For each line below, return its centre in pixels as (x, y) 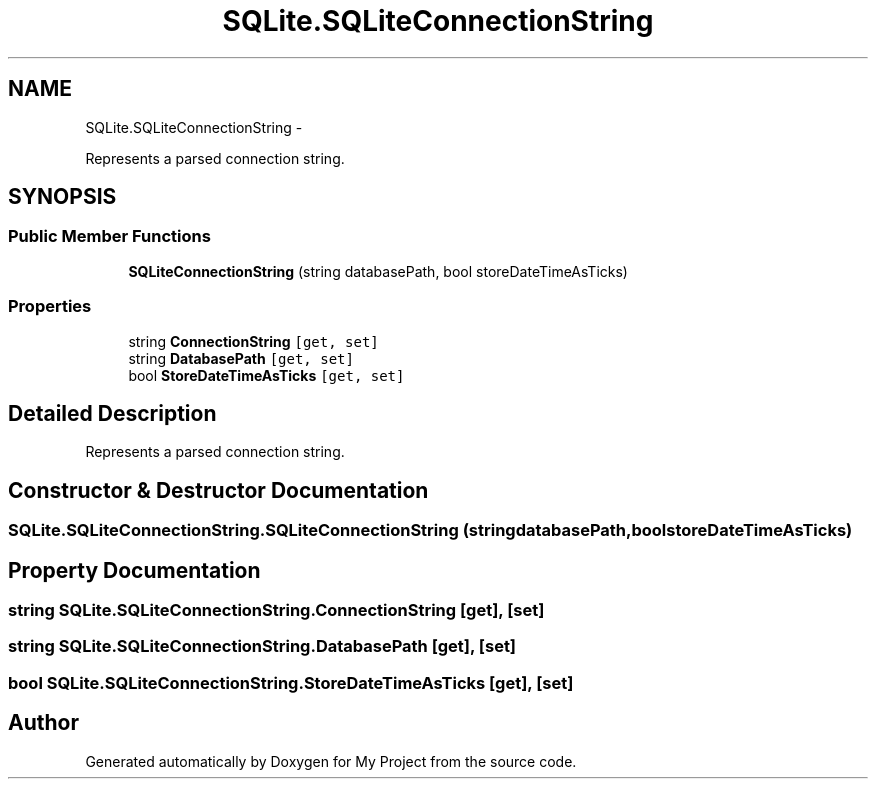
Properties (50, 306)
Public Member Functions (109, 236)
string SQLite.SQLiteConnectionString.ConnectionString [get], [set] (276, 610)
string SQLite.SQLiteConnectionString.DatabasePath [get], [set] (262, 646)
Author (43, 723)
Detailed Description (112, 413)
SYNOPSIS (62, 197)
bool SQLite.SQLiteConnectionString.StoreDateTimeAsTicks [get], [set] (291, 682)
